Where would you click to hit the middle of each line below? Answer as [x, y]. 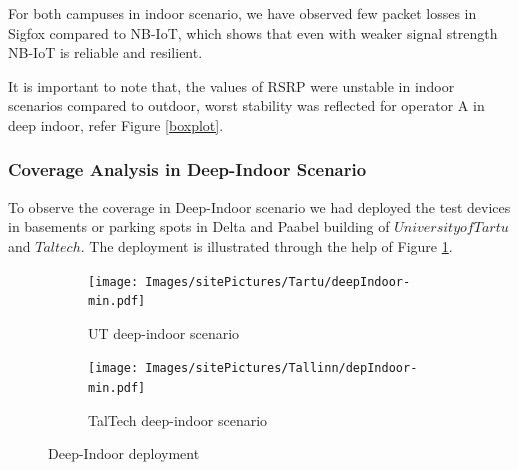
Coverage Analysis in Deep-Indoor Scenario [187, 169]
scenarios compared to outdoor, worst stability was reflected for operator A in [246, 105]
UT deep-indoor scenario [164, 332]
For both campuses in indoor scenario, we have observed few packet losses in [242, 13]
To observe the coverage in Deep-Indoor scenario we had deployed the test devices [259, 206]
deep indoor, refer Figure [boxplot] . [116, 124]
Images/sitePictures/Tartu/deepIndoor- [278, 281]
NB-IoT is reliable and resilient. [105, 52]
